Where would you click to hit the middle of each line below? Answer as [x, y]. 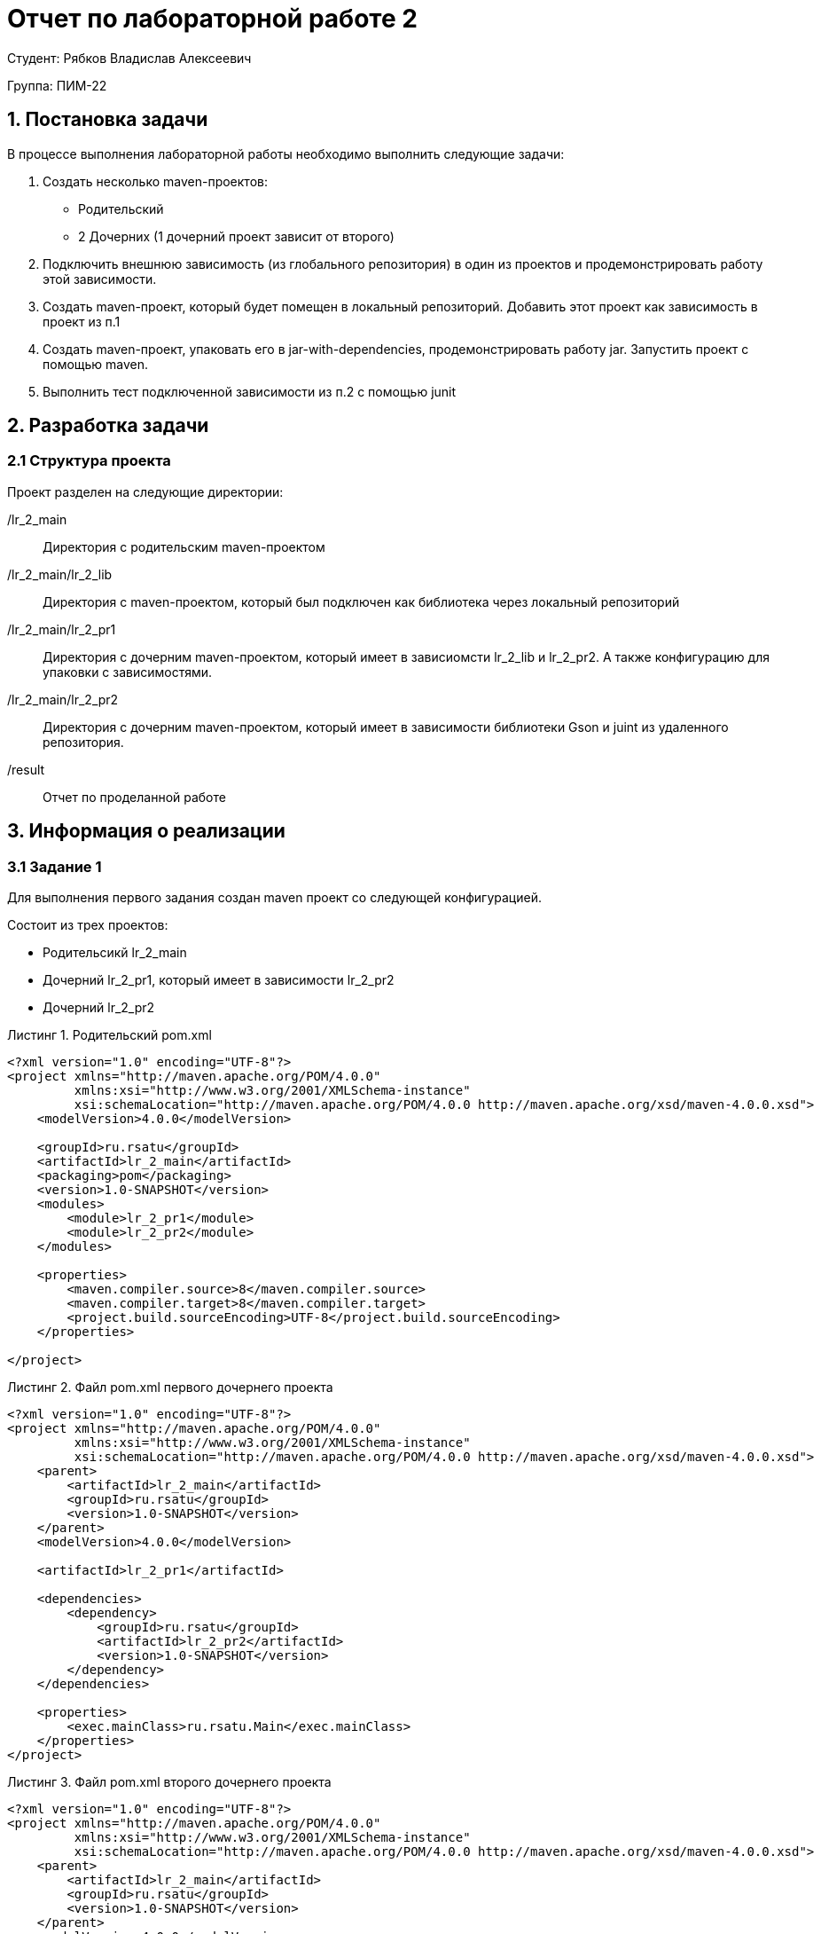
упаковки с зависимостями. [128, 672]
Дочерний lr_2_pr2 [99, 1008]
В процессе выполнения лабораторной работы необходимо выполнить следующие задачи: [286, 153]
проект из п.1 [82, 321]
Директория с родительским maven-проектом [184, 546]
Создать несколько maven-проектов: [155, 181]
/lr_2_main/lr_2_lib [60, 574]
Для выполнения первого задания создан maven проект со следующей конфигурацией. [274, 898]
